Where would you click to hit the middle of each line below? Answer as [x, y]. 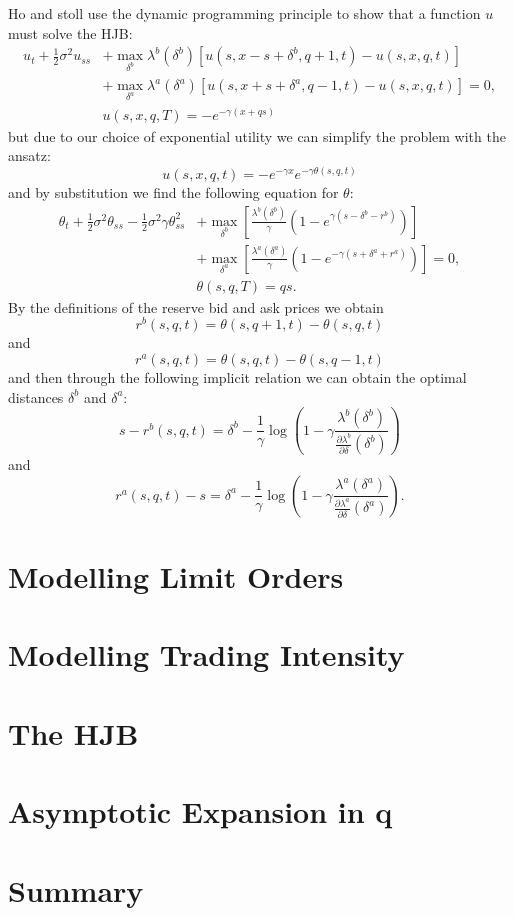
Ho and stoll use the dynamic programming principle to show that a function [244, 13]
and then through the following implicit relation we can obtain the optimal [237, 377]
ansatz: [29, 155]
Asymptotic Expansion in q [200, 811]
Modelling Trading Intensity [206, 654]
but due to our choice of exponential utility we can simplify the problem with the [257, 135]
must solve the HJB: [70, 32]
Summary [76, 889]
